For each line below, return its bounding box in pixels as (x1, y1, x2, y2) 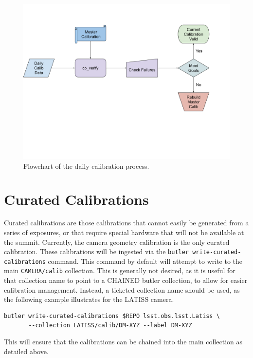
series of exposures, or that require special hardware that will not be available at (4, 227, 244, 237)
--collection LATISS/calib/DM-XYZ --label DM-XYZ (28, 322, 192, 329)
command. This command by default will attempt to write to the (48, 256, 243, 266)
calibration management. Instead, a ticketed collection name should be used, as (4, 284, 240, 295)
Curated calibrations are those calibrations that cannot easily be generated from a (4, 218, 249, 228)
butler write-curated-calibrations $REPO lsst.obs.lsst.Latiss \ (4, 312, 220, 319)
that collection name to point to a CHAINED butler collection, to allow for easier (4, 275, 248, 285)
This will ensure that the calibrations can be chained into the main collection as (4, 337, 242, 347)
